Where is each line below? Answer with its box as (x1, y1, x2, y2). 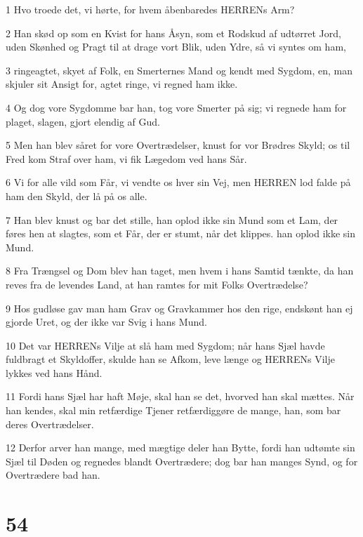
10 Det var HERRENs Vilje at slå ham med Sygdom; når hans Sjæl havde (6, 338, 325, 352)
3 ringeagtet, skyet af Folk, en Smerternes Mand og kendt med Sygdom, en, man (6, 62, 352, 77)
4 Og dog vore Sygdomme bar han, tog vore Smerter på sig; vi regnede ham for (6, 100, 347, 114)
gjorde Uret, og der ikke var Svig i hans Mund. (6, 314, 207, 329)
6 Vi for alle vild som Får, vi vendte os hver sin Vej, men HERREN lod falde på (6, 175, 351, 190)
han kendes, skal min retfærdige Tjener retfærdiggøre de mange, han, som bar (6, 403, 341, 418)
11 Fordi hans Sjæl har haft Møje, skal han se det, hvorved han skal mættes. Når (6, 389, 355, 404)
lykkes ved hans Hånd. (6, 365, 103, 380)
